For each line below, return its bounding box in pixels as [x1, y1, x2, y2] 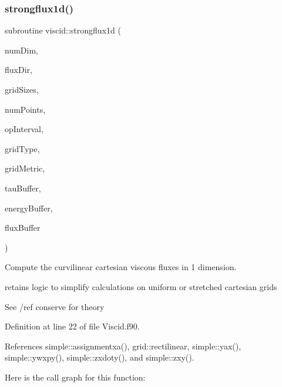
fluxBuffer [5, 221, 41, 234]
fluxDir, [5, 63, 32, 76]
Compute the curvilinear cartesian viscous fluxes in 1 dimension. [5, 261, 237, 273]
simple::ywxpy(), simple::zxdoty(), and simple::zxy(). [5, 351, 194, 364]
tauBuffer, [5, 181, 41, 194]
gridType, [5, 142, 40, 154]
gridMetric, [5, 162, 45, 174]
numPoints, [5, 103, 46, 115]
